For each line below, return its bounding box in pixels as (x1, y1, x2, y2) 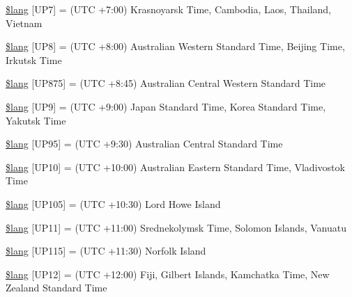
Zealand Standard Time (6, 280, 107, 295)
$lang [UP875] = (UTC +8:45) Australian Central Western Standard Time (6, 76, 326, 90)
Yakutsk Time (6, 113, 66, 127)
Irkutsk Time (6, 52, 62, 67)
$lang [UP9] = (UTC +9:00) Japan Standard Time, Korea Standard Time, (6, 99, 326, 113)
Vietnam (6, 15, 43, 30)
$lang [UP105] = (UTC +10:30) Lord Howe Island (6, 196, 221, 211)
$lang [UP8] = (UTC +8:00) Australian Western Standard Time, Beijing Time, (6, 39, 345, 54)
